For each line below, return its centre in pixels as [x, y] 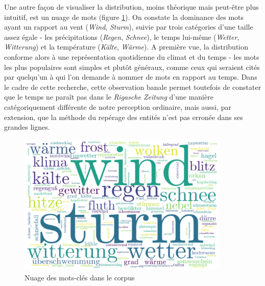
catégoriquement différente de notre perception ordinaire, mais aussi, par [118, 106]
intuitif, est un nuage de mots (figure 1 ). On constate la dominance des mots [124, 17]
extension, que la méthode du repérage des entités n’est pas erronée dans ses [124, 117]
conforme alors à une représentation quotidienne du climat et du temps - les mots [132, 56]
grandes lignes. [27, 127]
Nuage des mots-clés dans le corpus [80, 277]
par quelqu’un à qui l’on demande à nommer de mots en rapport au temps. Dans [131, 77]
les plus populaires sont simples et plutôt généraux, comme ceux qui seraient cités [132, 67]
